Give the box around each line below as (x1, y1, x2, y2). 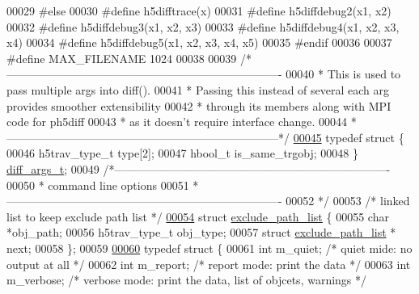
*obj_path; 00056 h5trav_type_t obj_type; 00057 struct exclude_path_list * (6, 224, 396, 241)
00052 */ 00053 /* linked (286, 192, 410, 209)
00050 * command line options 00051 (6, 176, 189, 193)
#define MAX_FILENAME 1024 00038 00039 (6, 49, 237, 66)
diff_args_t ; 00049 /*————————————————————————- (6, 160, 391, 177)
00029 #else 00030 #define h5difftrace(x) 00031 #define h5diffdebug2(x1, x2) (6, 2, 391, 19)
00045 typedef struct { (293, 128, 404, 145)
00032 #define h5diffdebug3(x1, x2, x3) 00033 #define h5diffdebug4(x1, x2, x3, (6, 18, 400, 35)
